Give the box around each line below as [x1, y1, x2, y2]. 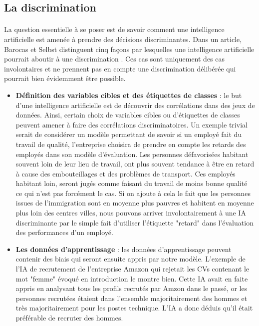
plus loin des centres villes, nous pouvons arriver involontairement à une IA [15, 207, 246, 218]
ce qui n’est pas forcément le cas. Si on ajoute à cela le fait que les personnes [15, 187, 251, 198]
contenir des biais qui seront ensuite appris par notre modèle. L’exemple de [15, 253, 246, 264]
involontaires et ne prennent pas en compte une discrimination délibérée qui [4, 63, 236, 73]
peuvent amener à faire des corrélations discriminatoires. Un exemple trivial [15, 119, 248, 129]
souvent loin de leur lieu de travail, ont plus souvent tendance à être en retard [15, 158, 255, 169]
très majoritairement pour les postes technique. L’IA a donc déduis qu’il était [15, 302, 253, 313]
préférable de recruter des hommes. [15, 312, 123, 322]
